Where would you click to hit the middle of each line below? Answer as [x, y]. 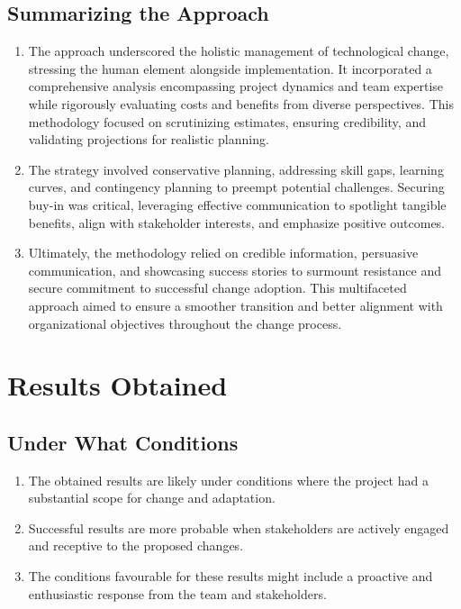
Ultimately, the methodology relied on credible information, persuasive [223, 253]
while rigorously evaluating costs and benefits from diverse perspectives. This [241, 103]
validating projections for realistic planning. [149, 139]
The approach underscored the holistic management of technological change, [239, 51]
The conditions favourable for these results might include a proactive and [230, 576]
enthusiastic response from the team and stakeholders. [177, 593]
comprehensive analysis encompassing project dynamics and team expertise [236, 86]
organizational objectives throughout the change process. [185, 323]
